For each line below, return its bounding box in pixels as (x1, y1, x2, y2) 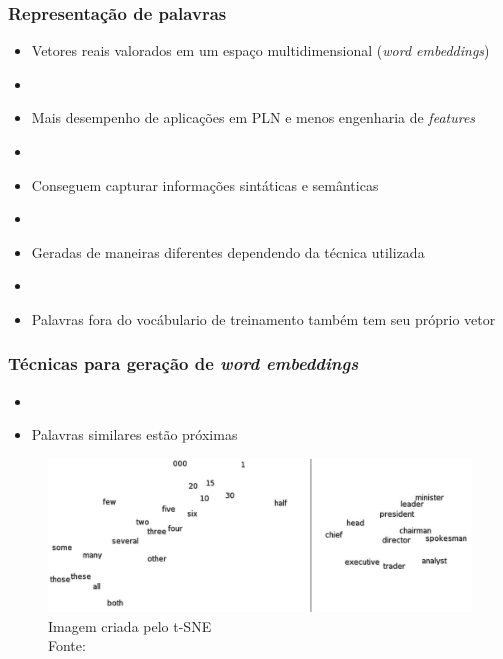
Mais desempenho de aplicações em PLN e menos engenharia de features (31, 107, 476, 128)
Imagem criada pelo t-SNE (48, 615, 212, 636)
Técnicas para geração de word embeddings (8, 351, 359, 376)
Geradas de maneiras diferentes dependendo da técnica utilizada (31, 241, 425, 262)
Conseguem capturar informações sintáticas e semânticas (31, 174, 379, 195)
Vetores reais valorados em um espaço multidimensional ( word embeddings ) (31, 40, 490, 61)
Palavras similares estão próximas (31, 424, 238, 445)
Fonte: (48, 635, 86, 656)
